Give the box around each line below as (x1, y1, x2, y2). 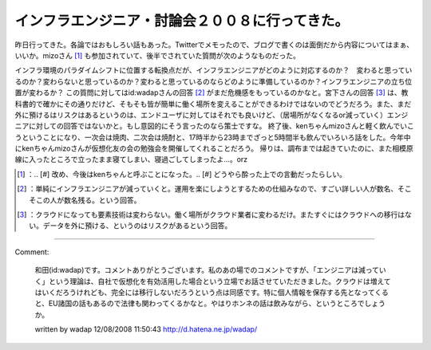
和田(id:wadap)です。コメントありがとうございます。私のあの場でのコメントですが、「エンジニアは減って (34, 265, 379, 275)
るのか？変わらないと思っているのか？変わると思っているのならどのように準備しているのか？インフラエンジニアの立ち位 (14, 77, 413, 86)
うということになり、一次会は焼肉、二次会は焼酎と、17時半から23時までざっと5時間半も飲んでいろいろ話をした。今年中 (14, 132, 411, 142)
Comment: (14, 247, 49, 257)
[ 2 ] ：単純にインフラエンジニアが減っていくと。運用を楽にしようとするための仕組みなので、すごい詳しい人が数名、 (17, 184, 398, 194)
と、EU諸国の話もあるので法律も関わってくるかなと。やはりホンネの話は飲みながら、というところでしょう (34, 299, 386, 309)
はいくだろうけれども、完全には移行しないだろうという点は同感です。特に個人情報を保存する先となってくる (34, 287, 389, 297)
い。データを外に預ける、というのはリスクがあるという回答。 (29, 221, 232, 230)
